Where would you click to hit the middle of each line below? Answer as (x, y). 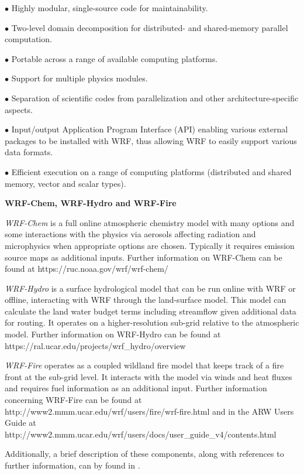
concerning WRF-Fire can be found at (73, 400)
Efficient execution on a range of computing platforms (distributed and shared (151, 171)
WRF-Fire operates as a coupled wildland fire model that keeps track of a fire (144, 365)
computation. (28, 39)
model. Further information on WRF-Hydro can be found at (113, 334)
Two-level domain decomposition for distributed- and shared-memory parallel (150, 27)
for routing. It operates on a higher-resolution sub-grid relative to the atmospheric (152, 322)
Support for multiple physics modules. (80, 78)
